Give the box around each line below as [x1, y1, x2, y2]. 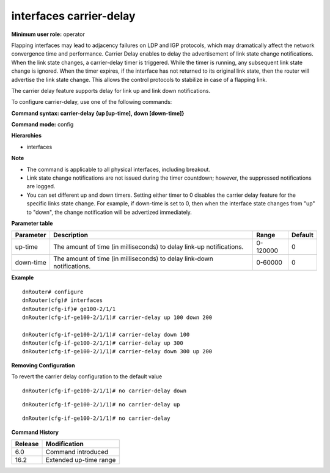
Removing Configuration [11, 361, 76, 369]
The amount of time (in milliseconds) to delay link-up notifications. [53, 243, 244, 251]
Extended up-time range [45, 456, 116, 464]
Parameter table [11, 219, 53, 227]
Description [53, 231, 89, 240]
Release [15, 440, 39, 449]
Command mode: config [11, 121, 74, 128]
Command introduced [45, 448, 109, 457]
